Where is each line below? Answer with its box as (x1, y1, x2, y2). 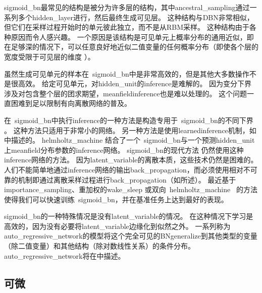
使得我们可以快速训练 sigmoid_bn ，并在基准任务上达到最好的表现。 (4, 194, 228, 204)
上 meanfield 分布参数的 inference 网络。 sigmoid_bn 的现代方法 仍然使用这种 (4, 144, 244, 155)
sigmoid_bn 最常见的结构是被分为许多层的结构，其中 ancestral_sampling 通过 (4, 2, 250, 12)
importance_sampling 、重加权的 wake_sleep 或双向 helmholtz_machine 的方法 (4, 184, 257, 195)
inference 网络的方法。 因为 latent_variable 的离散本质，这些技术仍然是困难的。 (4, 154, 258, 165)
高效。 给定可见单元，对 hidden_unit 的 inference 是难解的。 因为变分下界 (18, 78, 252, 89)
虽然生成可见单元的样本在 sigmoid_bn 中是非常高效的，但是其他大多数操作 (4, 68, 249, 79)
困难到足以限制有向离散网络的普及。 (11, 98, 131, 108)
